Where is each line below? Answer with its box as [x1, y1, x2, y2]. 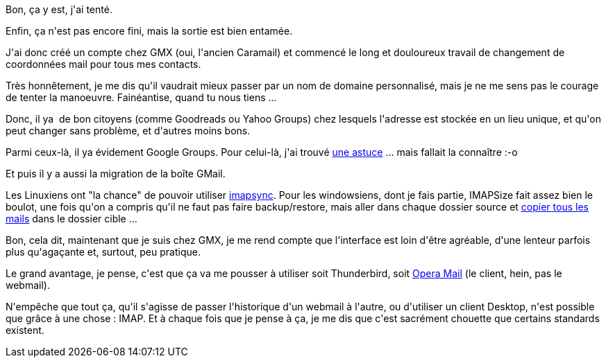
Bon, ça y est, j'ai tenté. [6, 3, 112, 15]
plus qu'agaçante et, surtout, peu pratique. [6, 246, 201, 258]
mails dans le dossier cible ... [6, 213, 137, 224]
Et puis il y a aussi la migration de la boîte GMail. [6, 168, 226, 179]
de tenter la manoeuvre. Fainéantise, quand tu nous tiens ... [6, 91, 277, 103]
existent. [6, 324, 44, 336]
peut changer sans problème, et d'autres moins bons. [6, 125, 251, 136]
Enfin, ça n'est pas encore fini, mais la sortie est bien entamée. [6, 25, 293, 37]
